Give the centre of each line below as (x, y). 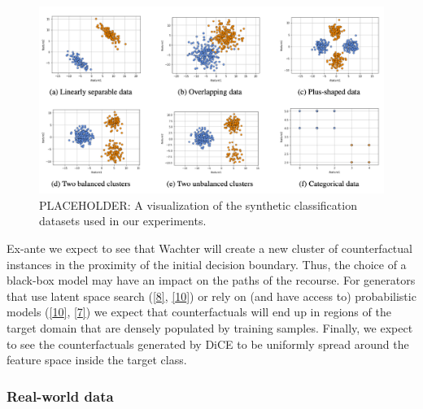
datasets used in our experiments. (123, 221)
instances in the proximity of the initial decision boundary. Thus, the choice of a (207, 264)
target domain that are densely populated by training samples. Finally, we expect (210, 327)
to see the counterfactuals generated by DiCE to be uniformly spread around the (208, 344)
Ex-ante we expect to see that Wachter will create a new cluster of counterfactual (209, 248)
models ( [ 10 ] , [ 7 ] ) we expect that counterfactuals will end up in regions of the (199, 312)
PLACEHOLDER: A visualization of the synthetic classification (198, 204)
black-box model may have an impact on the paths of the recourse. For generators (211, 280)
